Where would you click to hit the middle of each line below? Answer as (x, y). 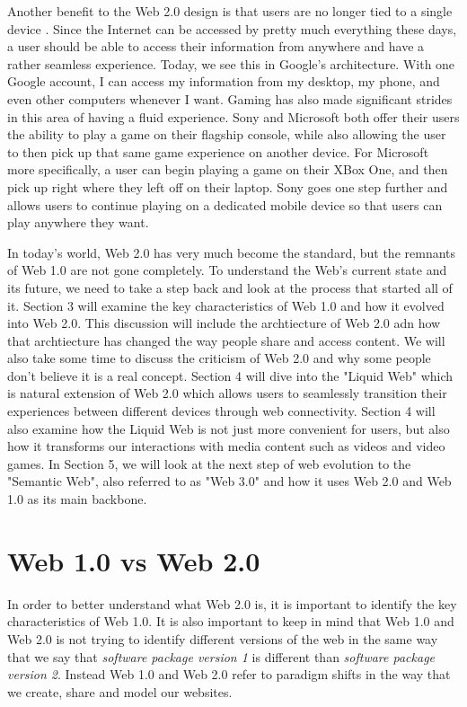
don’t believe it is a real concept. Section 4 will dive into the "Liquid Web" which (230, 375)
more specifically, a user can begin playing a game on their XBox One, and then (228, 169)
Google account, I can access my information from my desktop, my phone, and (224, 81)
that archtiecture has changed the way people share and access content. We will (226, 340)
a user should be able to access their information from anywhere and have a (216, 46)
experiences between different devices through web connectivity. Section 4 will (221, 411)
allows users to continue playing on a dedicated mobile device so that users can (225, 204)
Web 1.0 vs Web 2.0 (134, 560)
